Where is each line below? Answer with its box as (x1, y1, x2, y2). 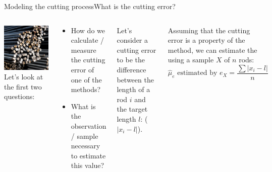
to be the (117, 54, 145, 65)
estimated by (177, 69, 217, 77)
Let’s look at (4, 71, 43, 82)
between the (117, 74, 154, 84)
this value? (71, 160, 104, 170)
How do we (71, 25, 105, 35)
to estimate (71, 150, 106, 160)
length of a (117, 84, 150, 95)
